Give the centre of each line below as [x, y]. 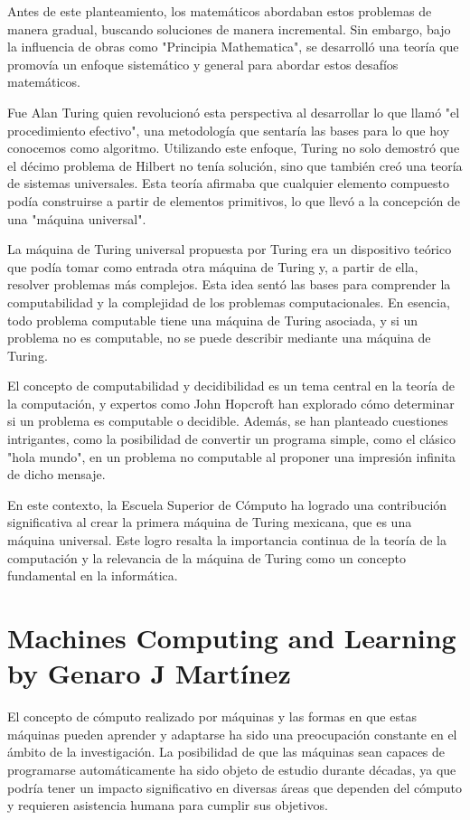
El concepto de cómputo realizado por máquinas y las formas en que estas [212, 716]
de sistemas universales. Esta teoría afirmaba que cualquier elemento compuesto [228, 183]
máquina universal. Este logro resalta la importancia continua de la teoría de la [227, 540]
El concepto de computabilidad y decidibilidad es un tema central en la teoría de [231, 386]
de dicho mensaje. [56, 474]
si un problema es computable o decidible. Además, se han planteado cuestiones [228, 421]
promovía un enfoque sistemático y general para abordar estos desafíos [203, 64]
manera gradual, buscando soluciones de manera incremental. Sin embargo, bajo [229, 28]
